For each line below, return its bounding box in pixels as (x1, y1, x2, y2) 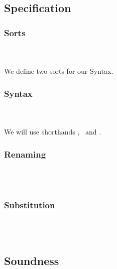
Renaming (4, 148, 46, 160)
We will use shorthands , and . (4, 126, 101, 137)
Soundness (4, 252, 59, 268)
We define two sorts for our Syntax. (4, 66, 113, 76)
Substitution (4, 199, 55, 211)
